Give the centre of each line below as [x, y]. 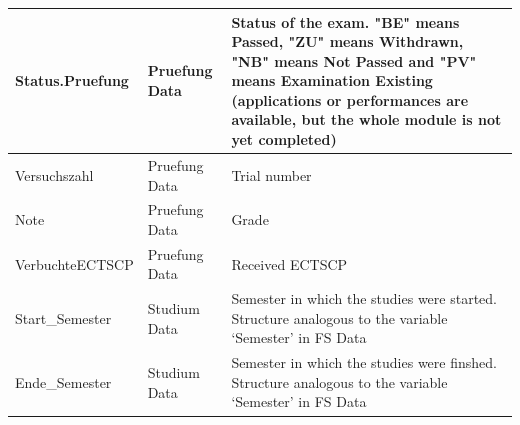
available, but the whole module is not [366, 119]
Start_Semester [63, 317]
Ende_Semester [63, 381]
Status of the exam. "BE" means [345, 21]
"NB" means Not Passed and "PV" [354, 60]
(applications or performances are [350, 99]
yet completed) [284, 139]
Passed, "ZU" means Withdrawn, [347, 41]
